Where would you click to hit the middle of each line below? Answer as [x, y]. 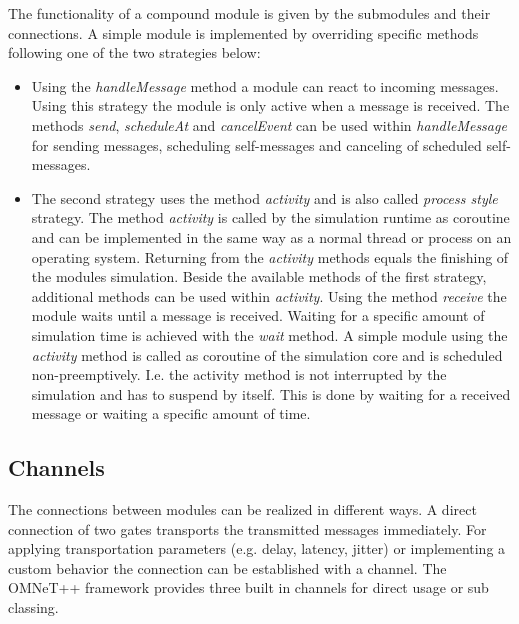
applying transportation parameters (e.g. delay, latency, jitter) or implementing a [257, 548]
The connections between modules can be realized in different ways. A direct [242, 509]
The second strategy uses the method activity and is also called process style [264, 197]
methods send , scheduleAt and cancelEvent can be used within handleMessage [269, 124]
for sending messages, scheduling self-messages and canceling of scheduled [256, 144]
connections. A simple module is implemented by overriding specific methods [243, 32]
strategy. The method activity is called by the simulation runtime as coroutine [270, 217]
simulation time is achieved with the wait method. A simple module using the [269, 334]
